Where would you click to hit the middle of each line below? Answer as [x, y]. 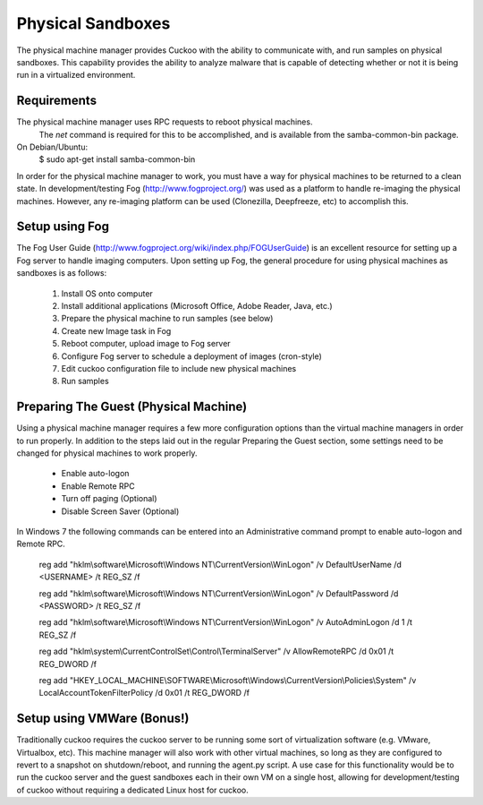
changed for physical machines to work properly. [107, 453]
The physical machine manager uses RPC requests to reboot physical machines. [165, 122]
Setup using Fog [63, 227]
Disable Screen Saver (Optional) [120, 511]
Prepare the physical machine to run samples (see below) [167, 319]
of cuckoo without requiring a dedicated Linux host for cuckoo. [133, 790]
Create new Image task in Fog [116, 330]
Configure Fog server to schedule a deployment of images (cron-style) [191, 356]
